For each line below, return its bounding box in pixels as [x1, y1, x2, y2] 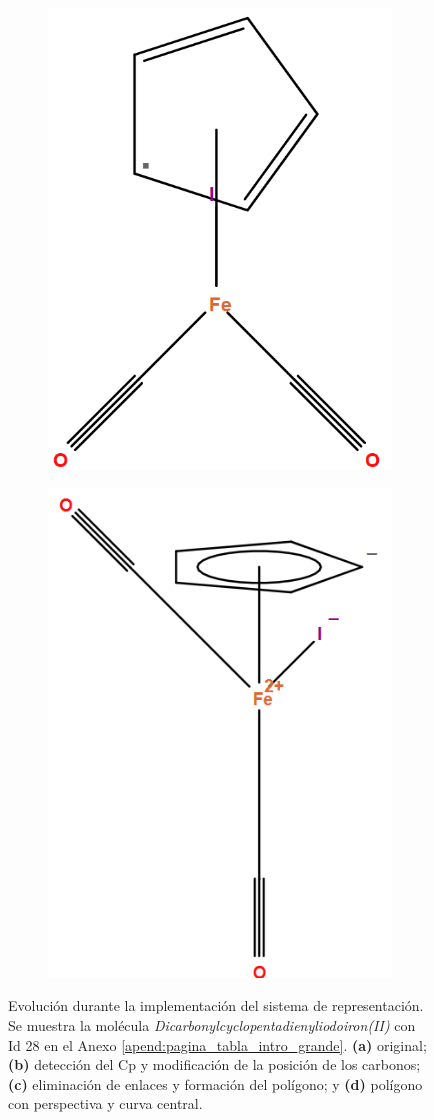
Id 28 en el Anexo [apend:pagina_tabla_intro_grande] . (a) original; [8, 1034, 427, 1055]
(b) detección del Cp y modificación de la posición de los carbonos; [8, 1054, 421, 1075]
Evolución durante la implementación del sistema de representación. [8, 995, 424, 1016]
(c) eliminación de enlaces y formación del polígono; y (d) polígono [8, 1073, 423, 1094]
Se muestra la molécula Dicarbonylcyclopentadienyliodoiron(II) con [8, 1014, 416, 1035]
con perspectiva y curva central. [8, 1093, 203, 1114]
